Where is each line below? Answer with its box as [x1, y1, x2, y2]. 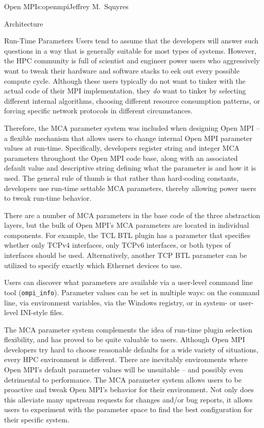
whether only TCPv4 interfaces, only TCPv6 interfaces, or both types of [4, 240, 231, 250]
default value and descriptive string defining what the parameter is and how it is [4, 162, 256, 173]
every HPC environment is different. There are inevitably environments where [4, 354, 248, 365]
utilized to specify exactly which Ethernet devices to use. [4, 259, 182, 270]
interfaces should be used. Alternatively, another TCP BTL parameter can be [4, 250, 247, 260]
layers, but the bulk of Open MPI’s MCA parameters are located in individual [4, 220, 249, 230]
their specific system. [4, 414, 69, 425]
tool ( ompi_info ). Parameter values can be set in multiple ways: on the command [4, 287, 260, 297]
